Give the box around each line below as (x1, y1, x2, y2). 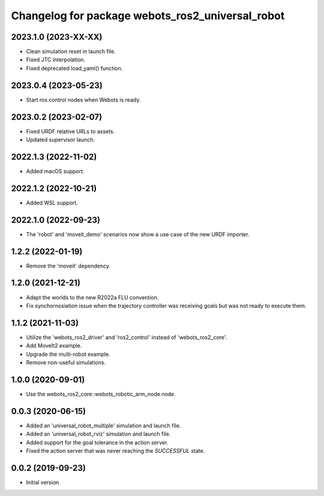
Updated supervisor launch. (26, 136, 95, 144)
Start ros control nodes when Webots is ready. (26, 96, 141, 103)
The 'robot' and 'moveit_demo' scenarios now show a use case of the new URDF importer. (26, 230, 250, 237)
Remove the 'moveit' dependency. (26, 262, 111, 269)
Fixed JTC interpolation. (26, 56, 86, 63)
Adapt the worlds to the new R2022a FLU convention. (26, 293, 159, 301)
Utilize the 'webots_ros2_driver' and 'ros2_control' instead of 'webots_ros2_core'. (26, 334, 227, 341)
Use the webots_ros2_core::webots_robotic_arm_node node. (26, 390, 176, 397)
